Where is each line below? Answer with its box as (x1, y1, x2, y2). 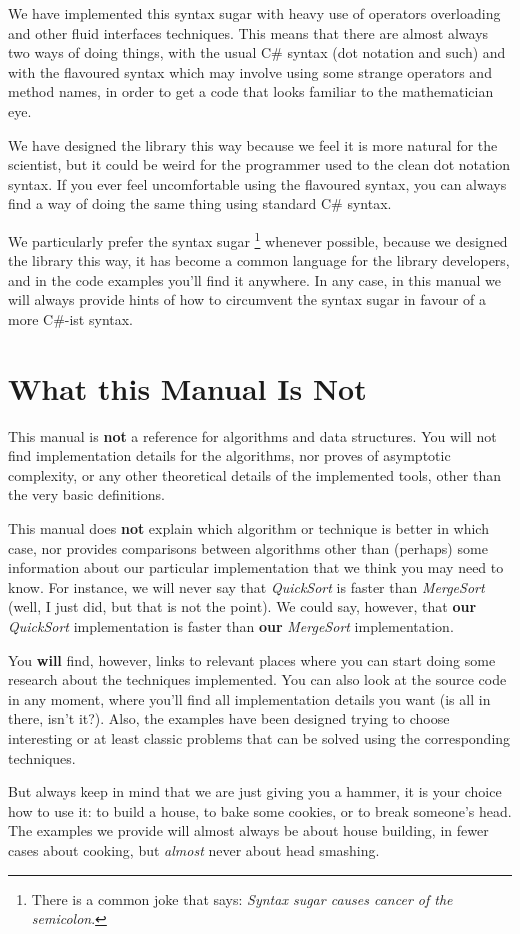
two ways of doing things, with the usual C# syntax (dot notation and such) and (8, 42, 506, 63)
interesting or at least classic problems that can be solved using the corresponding (8, 728, 511, 748)
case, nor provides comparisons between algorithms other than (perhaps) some (8, 537, 488, 558)
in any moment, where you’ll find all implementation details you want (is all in (8, 688, 491, 709)
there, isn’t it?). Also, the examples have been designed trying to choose (8, 708, 450, 729)
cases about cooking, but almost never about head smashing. (8, 839, 380, 860)
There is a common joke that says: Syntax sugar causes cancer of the (31, 888, 453, 909)
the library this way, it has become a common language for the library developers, (8, 250, 510, 271)
